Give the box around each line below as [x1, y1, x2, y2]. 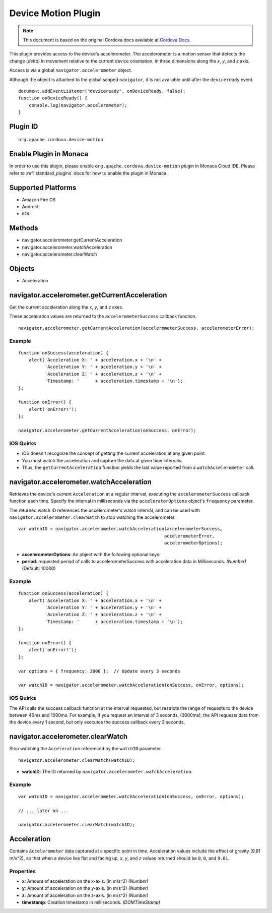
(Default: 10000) [22, 565, 56, 572]
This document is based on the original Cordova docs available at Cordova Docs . [23, 37, 191, 43]
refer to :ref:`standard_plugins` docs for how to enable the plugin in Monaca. [9, 170, 168, 176]
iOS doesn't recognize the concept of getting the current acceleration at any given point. [22, 450, 206, 456]
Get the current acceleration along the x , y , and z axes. [9, 304, 123, 310]
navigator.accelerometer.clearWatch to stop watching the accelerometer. [9, 514, 176, 520]
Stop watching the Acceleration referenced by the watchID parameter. [9, 746, 162, 752]
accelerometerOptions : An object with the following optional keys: [22, 551, 161, 557]
